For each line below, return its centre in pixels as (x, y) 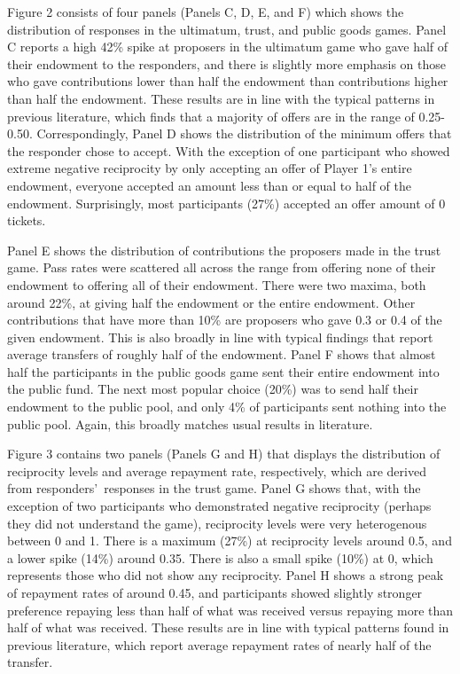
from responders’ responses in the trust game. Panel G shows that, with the (214, 488)
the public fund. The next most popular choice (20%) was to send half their (213, 389)
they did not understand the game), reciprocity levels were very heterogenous (217, 523)
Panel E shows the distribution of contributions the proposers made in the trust (224, 250)
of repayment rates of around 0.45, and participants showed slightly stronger (215, 592)
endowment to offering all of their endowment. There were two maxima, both (217, 284)
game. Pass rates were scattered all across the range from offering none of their (222, 267)
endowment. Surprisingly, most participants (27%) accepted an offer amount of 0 (226, 203)
